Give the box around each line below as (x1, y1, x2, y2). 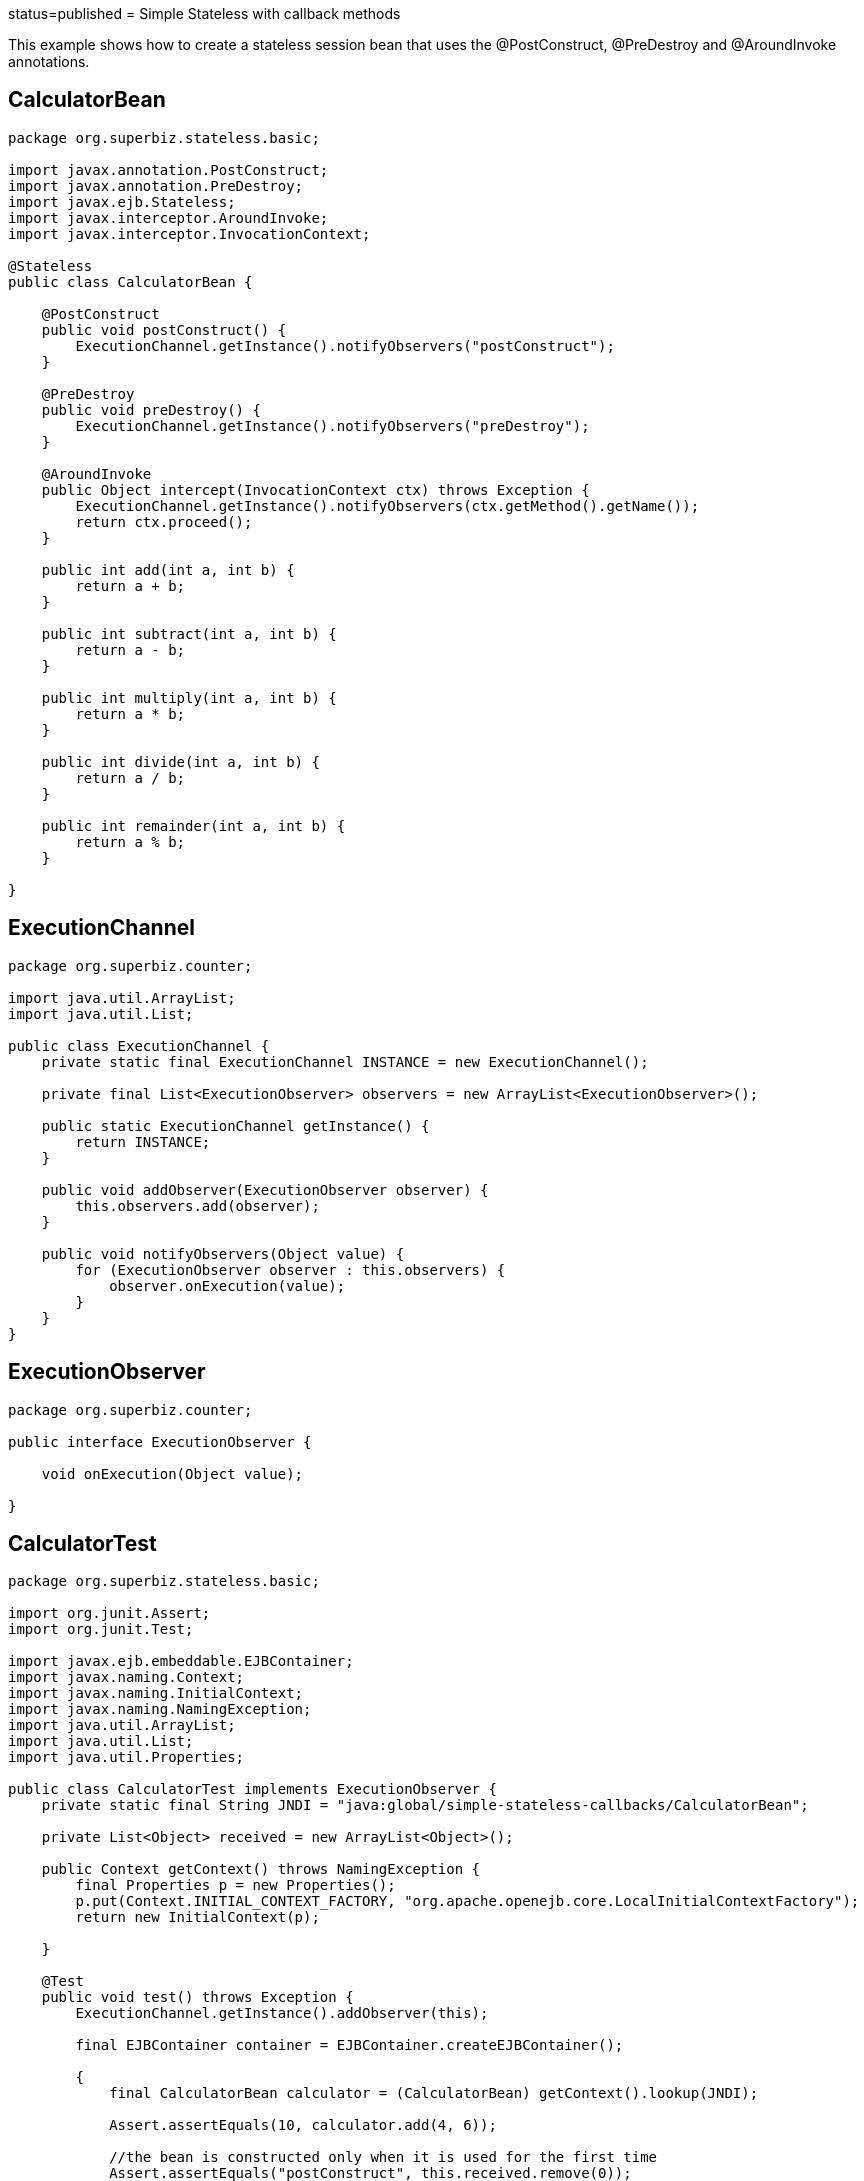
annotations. (8, 53, 90, 70)
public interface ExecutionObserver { (8, 1433, 312, 1450)
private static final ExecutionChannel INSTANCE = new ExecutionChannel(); (41, 1053, 649, 1070)
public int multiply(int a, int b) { (41, 689, 337, 706)
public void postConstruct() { (41, 321, 287, 338)
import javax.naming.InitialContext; (8, 1685, 304, 1702)
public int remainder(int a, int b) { (41, 817, 346, 834)
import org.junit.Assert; (8, 1605, 211, 1622)
